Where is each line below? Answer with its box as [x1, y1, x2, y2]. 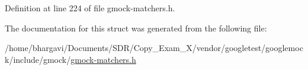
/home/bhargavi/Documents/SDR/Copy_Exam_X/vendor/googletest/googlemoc [5, 42, 303, 54]
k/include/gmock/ [5, 53, 71, 65]
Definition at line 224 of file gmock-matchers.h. [5, 2, 175, 14]
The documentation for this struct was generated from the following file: [5, 21, 267, 34]
